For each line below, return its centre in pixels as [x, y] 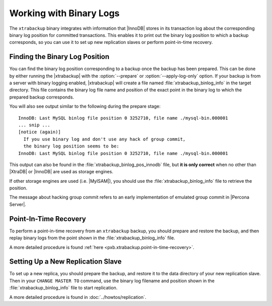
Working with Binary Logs [64, 13]
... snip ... [34, 125]
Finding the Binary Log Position [59, 57]
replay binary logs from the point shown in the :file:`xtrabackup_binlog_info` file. [92, 238]
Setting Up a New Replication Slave [65, 262]
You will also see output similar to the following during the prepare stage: [85, 107]
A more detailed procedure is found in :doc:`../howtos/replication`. [78, 297]
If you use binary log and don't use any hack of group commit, [105, 139]
